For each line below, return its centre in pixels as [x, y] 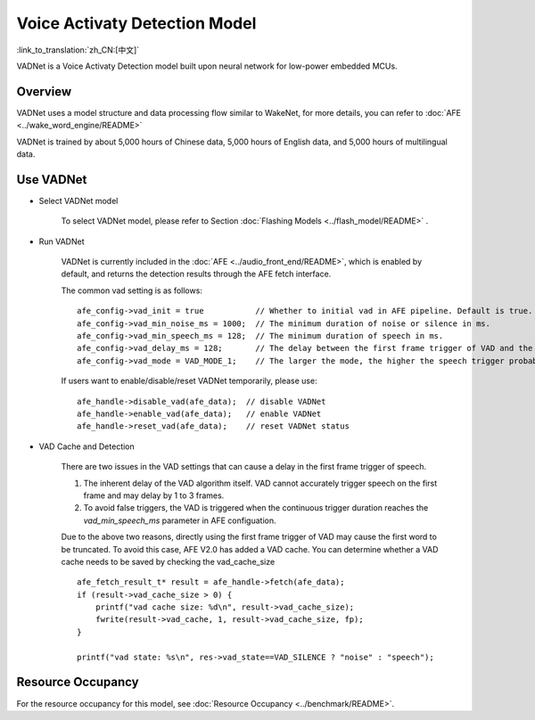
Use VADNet [52, 180]
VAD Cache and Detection [87, 446]
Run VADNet [62, 241]
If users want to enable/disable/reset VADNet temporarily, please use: [189, 381]
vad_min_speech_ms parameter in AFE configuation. [180, 520]
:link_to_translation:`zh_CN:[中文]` [78, 50]
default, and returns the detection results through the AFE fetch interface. [196, 274]
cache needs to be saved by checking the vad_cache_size [168, 561]
